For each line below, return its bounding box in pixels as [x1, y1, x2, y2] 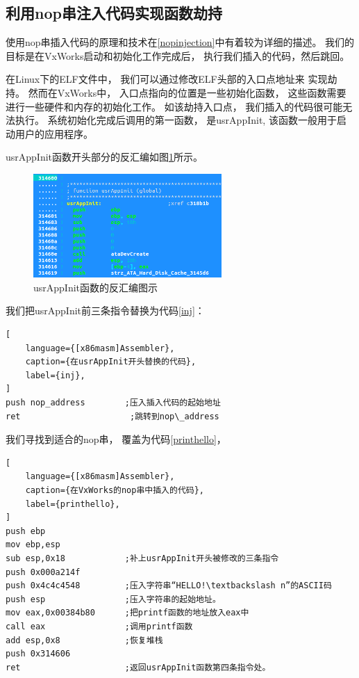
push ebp [6, 526, 46, 536]
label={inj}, [25, 370, 85, 380]
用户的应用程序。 [15, 126, 93, 140]
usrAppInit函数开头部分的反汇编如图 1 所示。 [6, 150, 203, 164]
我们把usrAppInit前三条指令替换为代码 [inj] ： [6, 303, 205, 318]
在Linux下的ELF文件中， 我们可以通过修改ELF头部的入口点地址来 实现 [6, 72, 328, 86]
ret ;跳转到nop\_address [6, 411, 219, 421]
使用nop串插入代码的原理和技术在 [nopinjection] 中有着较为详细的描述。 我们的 [6, 35, 355, 49]
